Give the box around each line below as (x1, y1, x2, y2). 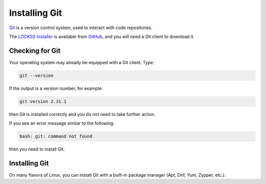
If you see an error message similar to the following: (9, 120, 115, 126)
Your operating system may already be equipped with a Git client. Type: (9, 59, 155, 65)
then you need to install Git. (9, 146, 65, 152)
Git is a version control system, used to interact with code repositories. (9, 25, 153, 31)
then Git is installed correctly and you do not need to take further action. (9, 111, 156, 117)
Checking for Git (9, 46, 61, 55)
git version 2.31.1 (19, 99, 66, 104)
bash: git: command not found (19, 134, 93, 139)
